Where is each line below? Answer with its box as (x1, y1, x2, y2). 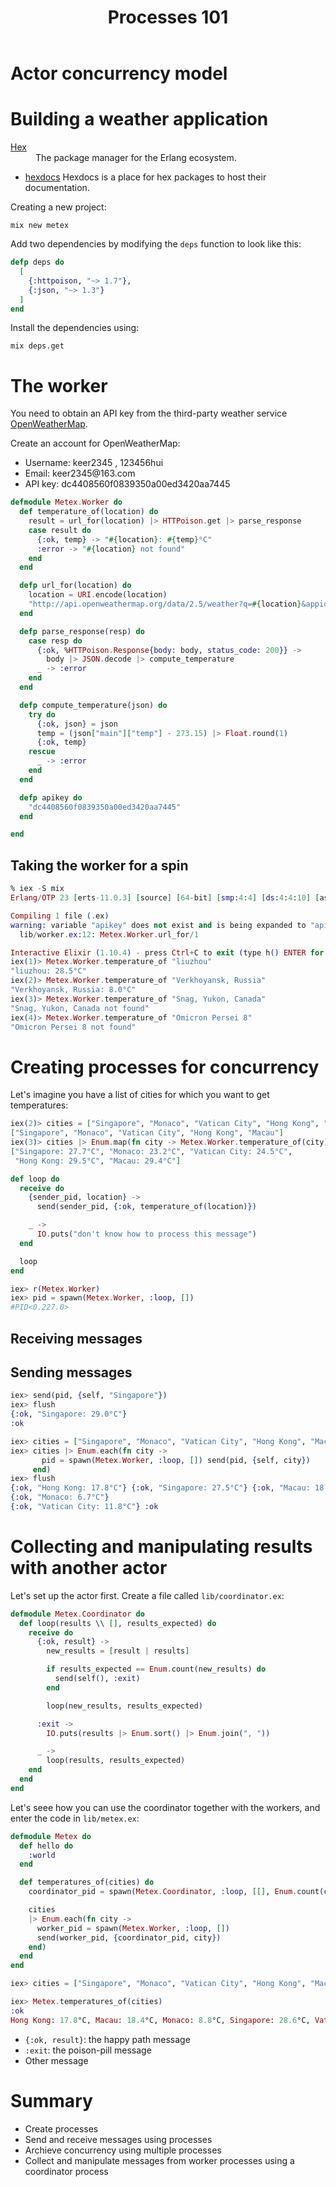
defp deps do (10, 257, 65, 268)
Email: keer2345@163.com (24, 467, 136, 480)
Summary (10, 2089, 93, 2112)
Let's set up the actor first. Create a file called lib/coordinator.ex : (10, 1589, 285, 1601)
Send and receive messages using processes (24, 2133, 213, 2145)
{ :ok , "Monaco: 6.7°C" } (10, 1492, 110, 1503)
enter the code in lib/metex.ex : (10, 1812, 140, 1824)
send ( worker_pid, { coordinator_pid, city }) (36, 1932, 222, 1943)
